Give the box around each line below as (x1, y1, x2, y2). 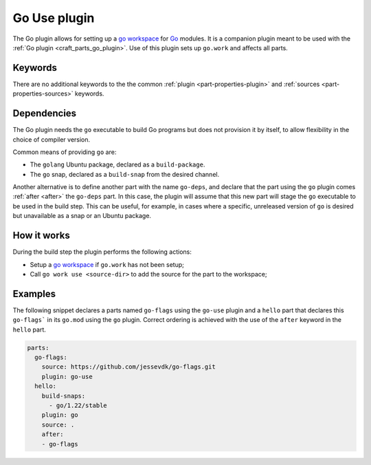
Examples (12, 288, 56, 299)
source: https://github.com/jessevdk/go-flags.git (41, 363, 216, 371)
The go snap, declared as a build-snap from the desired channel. (30, 170, 220, 178)
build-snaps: (41, 392, 86, 400)
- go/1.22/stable (49, 401, 108, 409)
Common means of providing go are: (12, 148, 117, 156)
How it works (12, 230, 70, 241)
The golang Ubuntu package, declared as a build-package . (30, 160, 205, 169)
